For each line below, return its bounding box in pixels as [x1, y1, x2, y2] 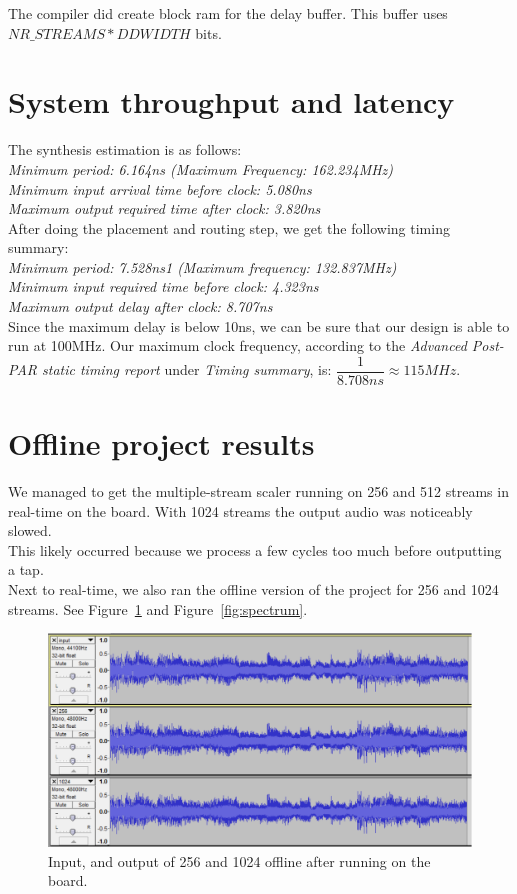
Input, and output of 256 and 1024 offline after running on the [48, 850, 431, 871]
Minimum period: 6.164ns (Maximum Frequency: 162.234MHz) [8, 158, 394, 179]
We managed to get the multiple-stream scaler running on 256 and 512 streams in [8, 481, 509, 502]
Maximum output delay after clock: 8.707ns [8, 296, 273, 317]
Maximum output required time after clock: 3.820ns [8, 198, 321, 219]
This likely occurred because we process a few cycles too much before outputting [8, 539, 502, 560]
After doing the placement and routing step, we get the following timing [8, 217, 450, 238]
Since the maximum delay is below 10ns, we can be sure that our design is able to [8, 315, 510, 336]
